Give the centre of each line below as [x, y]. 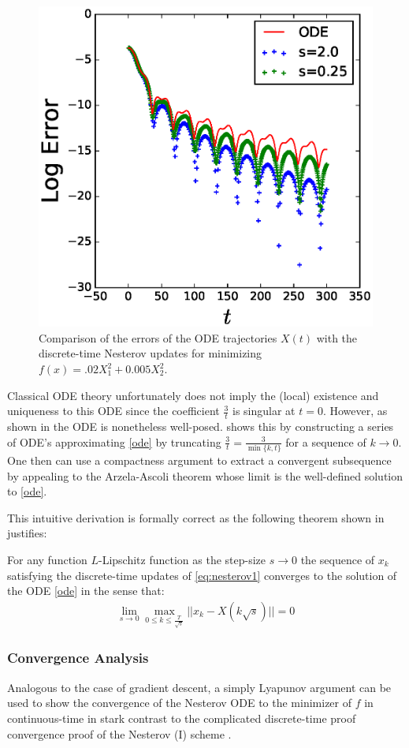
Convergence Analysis [78, 658]
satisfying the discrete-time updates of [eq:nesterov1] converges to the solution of [202, 575]
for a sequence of [326, 441]
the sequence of [338, 559]
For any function [47, 559]
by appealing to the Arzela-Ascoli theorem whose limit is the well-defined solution [205, 475]
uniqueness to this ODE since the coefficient [113, 411]
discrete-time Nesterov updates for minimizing [151, 353]
